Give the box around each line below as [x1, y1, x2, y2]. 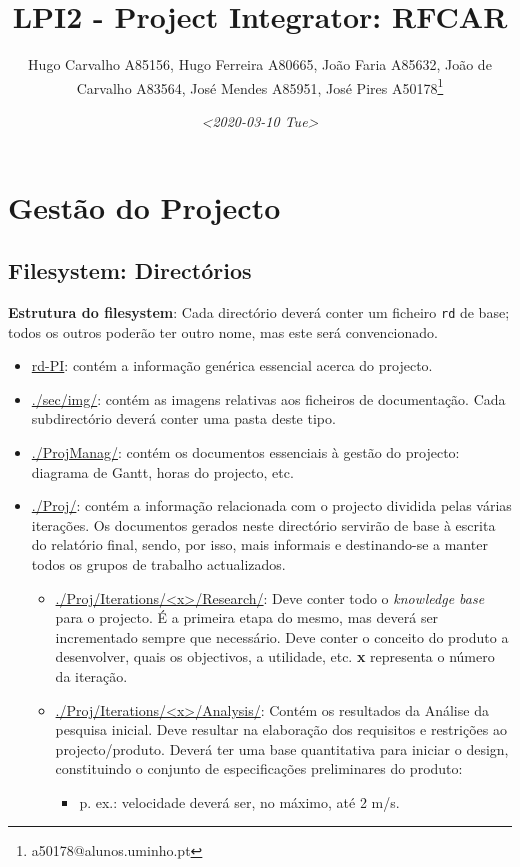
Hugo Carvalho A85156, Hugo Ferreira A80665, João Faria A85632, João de [28, 54, 492, 75]
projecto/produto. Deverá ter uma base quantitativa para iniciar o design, [55, 738, 509, 759]
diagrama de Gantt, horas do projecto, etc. [31, 461, 294, 482]
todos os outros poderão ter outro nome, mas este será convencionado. [8, 321, 438, 342]
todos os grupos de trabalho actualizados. [31, 553, 286, 574]
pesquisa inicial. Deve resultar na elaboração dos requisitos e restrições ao [55, 719, 507, 740]
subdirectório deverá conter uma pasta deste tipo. [31, 408, 336, 429]
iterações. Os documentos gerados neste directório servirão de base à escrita [31, 514, 496, 535]
